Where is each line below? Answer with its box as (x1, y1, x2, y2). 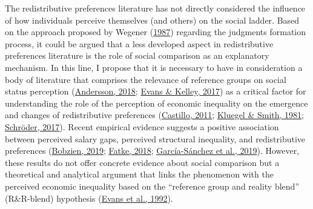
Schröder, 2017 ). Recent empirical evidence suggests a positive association (5, 120, 279, 133)
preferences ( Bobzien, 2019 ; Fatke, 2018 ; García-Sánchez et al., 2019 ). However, (5, 144, 300, 157)
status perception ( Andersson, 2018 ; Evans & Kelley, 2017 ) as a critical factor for (5, 85, 306, 98)
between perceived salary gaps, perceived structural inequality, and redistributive (5, 132, 306, 145)
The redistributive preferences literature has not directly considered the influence (5, 2, 306, 14)
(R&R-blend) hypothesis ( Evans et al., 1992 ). (5, 191, 173, 204)
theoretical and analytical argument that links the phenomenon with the (5, 168, 274, 181)
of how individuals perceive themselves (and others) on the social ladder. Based (5, 13, 300, 26)
